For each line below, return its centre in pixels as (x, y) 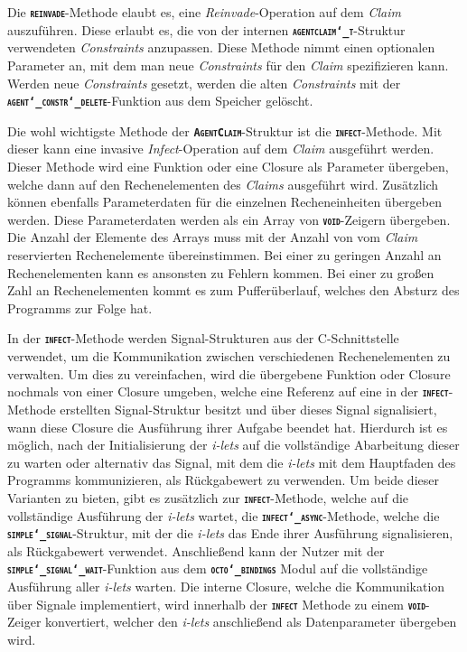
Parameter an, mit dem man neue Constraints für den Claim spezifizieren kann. (228, 65)
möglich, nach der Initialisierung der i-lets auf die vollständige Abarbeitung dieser (233, 445)
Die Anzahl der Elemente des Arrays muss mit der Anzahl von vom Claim (213, 237)
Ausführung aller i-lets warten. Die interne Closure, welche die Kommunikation (226, 587)
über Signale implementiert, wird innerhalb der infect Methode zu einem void (216, 604)
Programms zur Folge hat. (80, 307)
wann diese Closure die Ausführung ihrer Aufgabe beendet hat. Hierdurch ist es (228, 427)
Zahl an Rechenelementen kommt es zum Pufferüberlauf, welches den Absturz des (233, 290)
